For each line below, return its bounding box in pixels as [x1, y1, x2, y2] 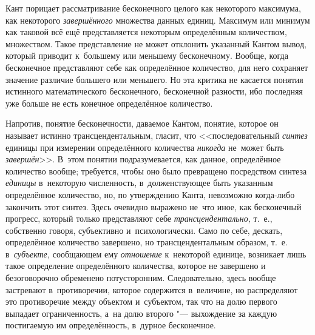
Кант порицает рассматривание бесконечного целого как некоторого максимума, [5, 2, 301, 14]
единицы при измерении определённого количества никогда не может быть [5, 141, 284, 153]
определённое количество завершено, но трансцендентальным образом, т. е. [5, 236, 288, 248]
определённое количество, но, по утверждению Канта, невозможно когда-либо [5, 188, 295, 201]
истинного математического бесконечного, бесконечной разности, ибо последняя [5, 85, 303, 98]
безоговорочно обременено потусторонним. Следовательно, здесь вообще [5, 271, 276, 284]
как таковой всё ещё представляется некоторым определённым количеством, [5, 25, 287, 38]
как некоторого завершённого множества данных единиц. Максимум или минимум [5, 13, 310, 26]
